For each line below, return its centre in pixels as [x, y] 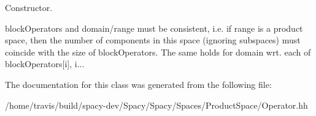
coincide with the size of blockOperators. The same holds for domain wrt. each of [158, 52]
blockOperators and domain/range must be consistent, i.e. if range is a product [154, 28]
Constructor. [29, 7]
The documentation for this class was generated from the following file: [138, 84]
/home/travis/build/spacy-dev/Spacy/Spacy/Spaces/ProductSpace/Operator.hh [156, 105]
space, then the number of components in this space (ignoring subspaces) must [153, 40]
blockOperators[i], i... [45, 64]
